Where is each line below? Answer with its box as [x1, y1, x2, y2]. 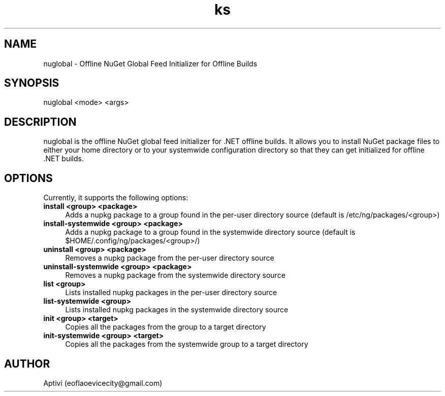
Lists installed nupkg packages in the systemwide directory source [65, 305, 289, 314]
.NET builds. [43, 154, 84, 163]
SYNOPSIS [4, 77, 59, 90]
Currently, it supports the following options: [43, 193, 188, 202]
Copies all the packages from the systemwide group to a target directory [65, 340, 308, 349]
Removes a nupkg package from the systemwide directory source [65, 271, 285, 280]
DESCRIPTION [4, 115, 77, 128]
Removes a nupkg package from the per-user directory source [65, 254, 274, 263]
